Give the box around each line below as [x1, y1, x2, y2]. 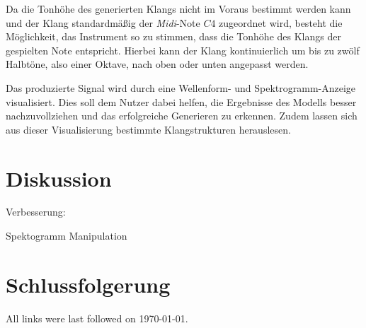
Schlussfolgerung [6, 269, 171, 298]
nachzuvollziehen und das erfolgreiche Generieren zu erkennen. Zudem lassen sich [6, 108, 358, 123]
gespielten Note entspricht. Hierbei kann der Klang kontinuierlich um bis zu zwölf [6, 42, 360, 57]
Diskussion [6, 163, 112, 192]
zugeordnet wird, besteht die [219, 15, 343, 30]
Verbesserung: [6, 204, 66, 219]
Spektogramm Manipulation [6, 228, 127, 243]
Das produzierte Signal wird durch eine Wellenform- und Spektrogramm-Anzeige [6, 80, 356, 95]
